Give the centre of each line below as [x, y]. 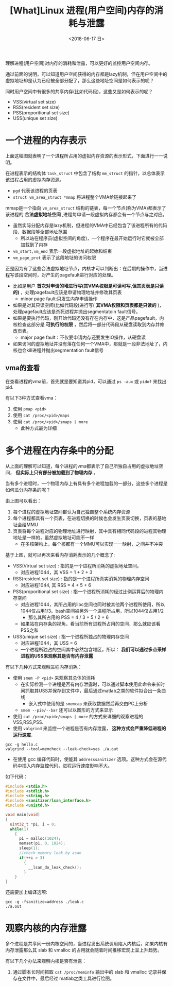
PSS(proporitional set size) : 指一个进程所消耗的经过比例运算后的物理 [86, 591]
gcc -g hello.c [22, 745]
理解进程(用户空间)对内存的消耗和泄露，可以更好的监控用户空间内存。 [79, 63]
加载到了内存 [34, 245]
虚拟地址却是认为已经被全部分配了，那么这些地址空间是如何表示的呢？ [80, 80]
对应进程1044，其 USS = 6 [49, 643]
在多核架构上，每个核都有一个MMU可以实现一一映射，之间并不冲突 [92, 544]
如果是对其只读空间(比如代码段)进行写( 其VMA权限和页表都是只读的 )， [88, 305]
